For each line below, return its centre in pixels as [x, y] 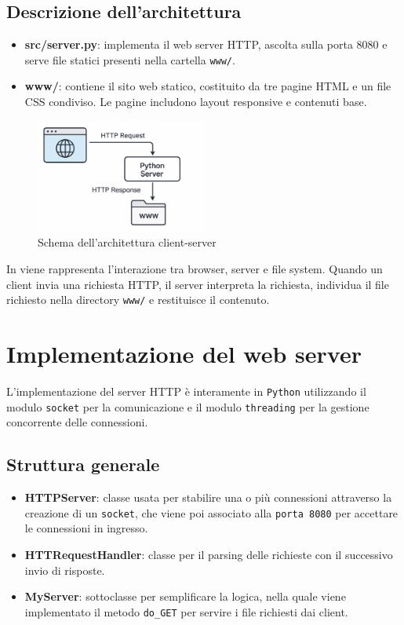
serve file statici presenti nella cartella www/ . [130, 59]
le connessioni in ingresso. [86, 528]
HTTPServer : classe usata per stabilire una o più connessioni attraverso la [208, 497]
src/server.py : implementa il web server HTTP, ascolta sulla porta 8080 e [206, 44]
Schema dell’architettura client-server [127, 242]
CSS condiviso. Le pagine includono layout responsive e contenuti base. [196, 102]
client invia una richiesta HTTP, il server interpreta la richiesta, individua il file [198, 284]
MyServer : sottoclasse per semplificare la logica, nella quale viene [185, 596]
